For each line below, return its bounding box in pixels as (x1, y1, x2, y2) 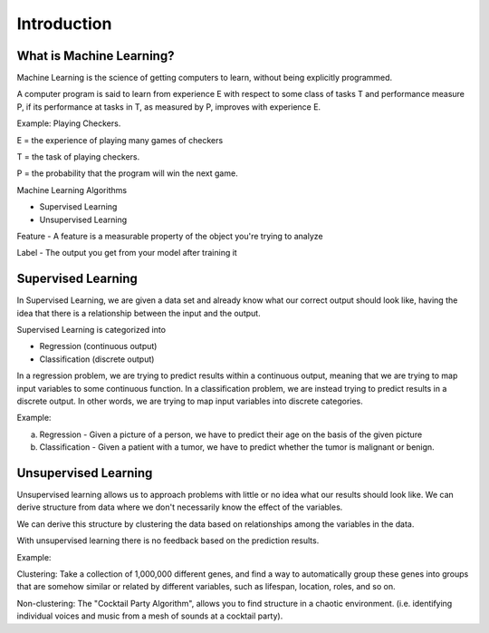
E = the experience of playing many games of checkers (16, 134, 224, 145)
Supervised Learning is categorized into (16, 325, 167, 336)
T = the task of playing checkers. (16, 151, 140, 162)
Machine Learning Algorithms (16, 184, 127, 195)
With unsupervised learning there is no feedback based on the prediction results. (16, 535, 320, 546)
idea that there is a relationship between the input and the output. (16, 307, 262, 318)
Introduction (16, 14, 112, 34)
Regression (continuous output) (39, 341, 158, 352)
